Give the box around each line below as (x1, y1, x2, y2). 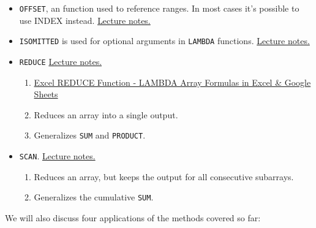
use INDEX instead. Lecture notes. (19, 13, 151, 26)
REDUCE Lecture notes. (19, 55, 102, 67)
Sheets (34, 88, 58, 101)
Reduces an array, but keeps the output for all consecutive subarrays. (34, 170, 294, 183)
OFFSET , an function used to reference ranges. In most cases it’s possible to (19, 2, 299, 14)
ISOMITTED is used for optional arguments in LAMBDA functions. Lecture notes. (19, 34, 310, 47)
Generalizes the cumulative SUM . (34, 191, 154, 203)
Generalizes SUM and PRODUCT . (34, 129, 146, 142)
